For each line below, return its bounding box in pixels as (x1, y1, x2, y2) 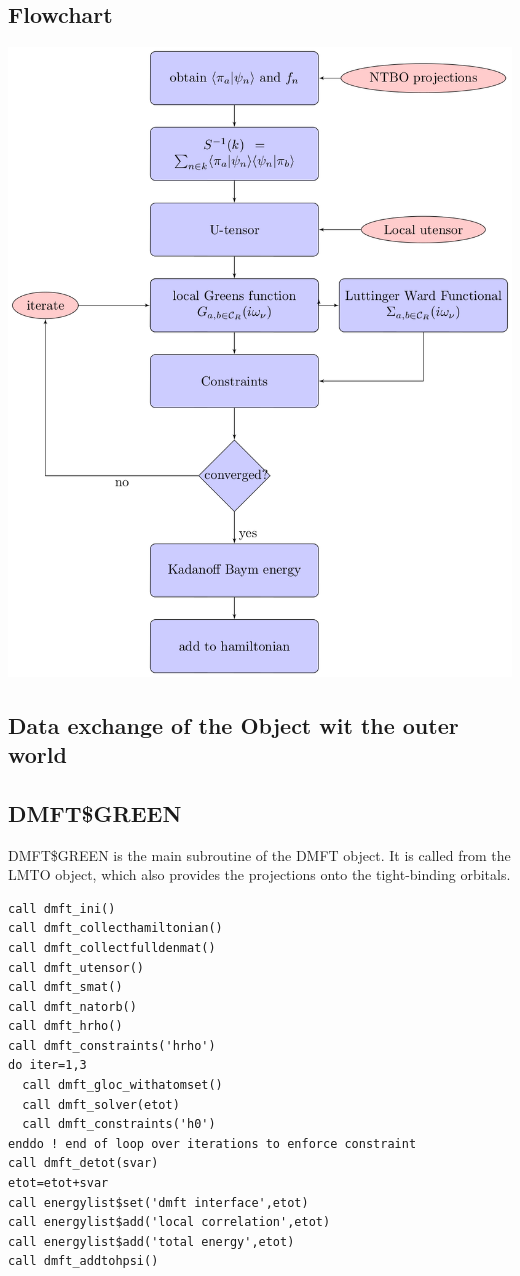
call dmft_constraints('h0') (22, 1117, 216, 1132)
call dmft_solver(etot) (22, 1097, 180, 1112)
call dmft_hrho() (8, 1019, 123, 1034)
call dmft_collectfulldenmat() (8, 940, 216, 955)
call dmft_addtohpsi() (8, 1254, 159, 1269)
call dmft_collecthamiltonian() (8, 921, 223, 936)
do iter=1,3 (8, 1058, 87, 1073)
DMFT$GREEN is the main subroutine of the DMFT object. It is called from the (8, 844, 511, 865)
